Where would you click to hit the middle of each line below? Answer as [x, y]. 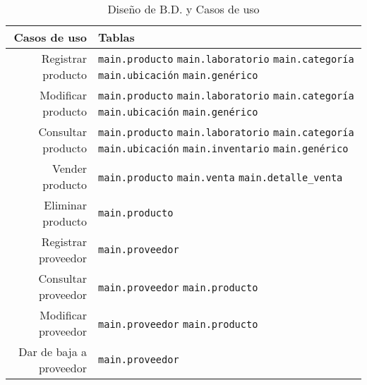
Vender [70, 168]
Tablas [116, 37]
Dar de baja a [53, 352]
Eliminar [66, 205]
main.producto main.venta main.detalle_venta [221, 177]
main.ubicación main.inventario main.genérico [223, 149]
